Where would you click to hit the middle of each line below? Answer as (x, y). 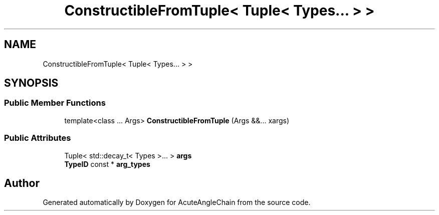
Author (22, 183)
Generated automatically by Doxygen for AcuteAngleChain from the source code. (177, 202)
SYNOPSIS (31, 83)
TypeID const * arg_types (107, 164)
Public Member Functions (55, 103)
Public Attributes (38, 138)
